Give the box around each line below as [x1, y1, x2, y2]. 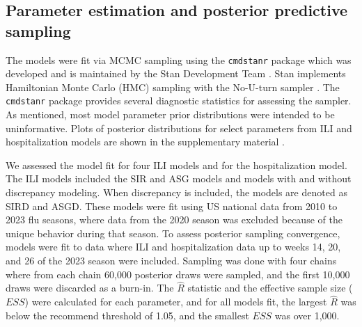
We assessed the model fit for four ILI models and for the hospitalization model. [6, 157, 347, 172]
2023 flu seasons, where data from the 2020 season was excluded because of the [6, 212, 343, 227]
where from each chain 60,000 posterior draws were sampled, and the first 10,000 [6, 266, 350, 281]
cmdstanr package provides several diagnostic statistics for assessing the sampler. [6, 93, 352, 108]
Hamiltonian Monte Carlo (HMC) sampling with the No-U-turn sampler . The [6, 79, 340, 94]
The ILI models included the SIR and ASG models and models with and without [6, 171, 352, 186]
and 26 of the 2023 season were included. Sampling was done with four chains [6, 253, 337, 268]
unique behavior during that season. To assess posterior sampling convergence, [6, 225, 340, 240]
